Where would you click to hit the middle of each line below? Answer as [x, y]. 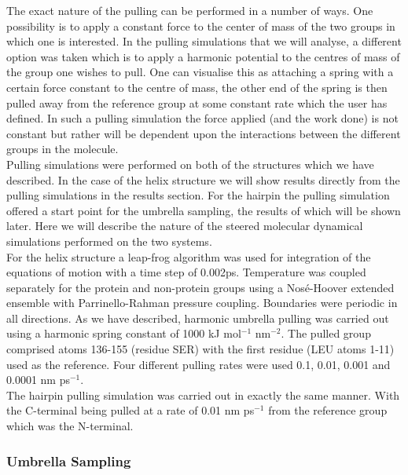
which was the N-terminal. [70, 426]
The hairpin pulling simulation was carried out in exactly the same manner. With [203, 395]
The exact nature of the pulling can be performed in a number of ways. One [190, 10]
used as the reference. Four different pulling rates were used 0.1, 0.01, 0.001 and [198, 364]
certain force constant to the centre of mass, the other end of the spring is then [197, 87]
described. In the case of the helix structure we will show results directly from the [203, 179]
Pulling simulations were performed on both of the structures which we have [190, 164]
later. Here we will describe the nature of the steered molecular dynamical [185, 226]
